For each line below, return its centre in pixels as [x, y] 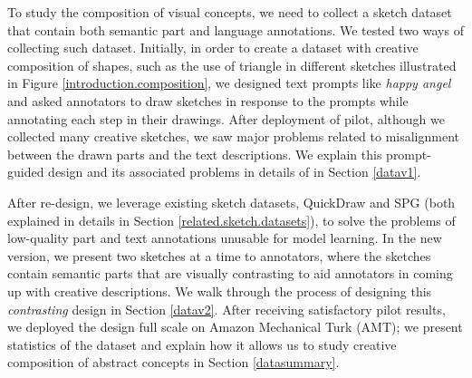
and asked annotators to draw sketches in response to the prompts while [208, 100]
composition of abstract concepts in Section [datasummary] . [173, 362]
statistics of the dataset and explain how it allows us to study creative [202, 344]
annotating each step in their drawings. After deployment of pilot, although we [226, 118]
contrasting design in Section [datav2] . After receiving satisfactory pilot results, [226, 309]
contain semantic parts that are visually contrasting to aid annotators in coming [230, 273]
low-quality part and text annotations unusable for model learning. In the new [225, 238]
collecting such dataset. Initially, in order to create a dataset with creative [213, 48]
